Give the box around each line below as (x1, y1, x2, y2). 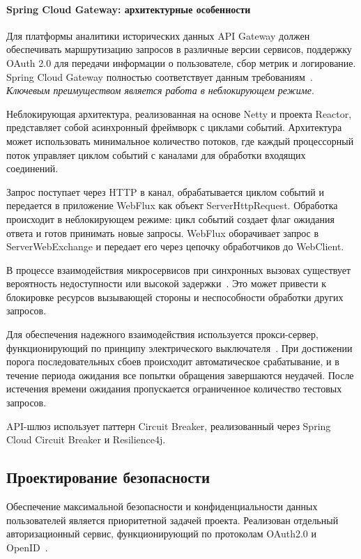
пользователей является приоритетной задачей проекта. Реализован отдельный (6, 512, 339, 527)
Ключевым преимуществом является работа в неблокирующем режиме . (6, 83, 314, 98)
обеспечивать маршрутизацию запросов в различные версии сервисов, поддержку (6, 42, 352, 56)
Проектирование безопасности (6, 466, 210, 488)
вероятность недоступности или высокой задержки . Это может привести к (6, 276, 327, 291)
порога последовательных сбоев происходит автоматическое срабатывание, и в (6, 354, 339, 369)
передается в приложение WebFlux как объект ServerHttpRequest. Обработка (6, 198, 338, 213)
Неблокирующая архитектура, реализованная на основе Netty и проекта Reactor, (6, 106, 352, 121)
